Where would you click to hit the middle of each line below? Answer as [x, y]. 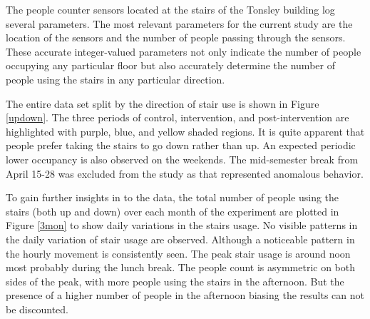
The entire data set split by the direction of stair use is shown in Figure [163, 103]
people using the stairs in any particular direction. [115, 79]
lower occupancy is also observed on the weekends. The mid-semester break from [182, 159]
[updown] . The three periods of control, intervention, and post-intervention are [178, 117]
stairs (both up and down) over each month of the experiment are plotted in [173, 211]
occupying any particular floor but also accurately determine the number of [170, 65]
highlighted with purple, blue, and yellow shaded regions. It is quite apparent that [185, 131]
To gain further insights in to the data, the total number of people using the [173, 197]
